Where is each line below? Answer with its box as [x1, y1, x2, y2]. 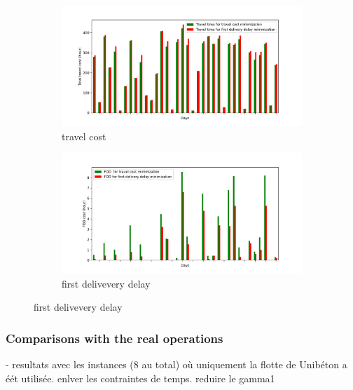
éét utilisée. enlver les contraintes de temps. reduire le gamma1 [6, 370, 275, 385]
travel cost [62, 128, 106, 143]
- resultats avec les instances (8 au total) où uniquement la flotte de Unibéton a [6, 357, 347, 372]
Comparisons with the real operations [6, 329, 223, 347]
